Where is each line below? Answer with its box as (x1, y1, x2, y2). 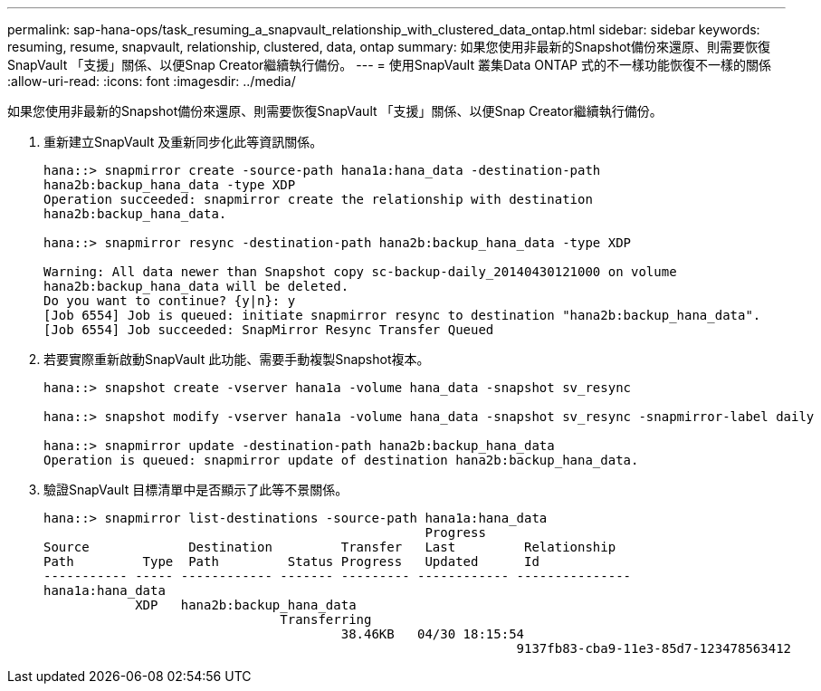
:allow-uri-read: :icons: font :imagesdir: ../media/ (7, 73, 296, 89)
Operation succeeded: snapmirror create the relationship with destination (43, 192, 593, 206)
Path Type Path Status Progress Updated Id (43, 554, 539, 569)
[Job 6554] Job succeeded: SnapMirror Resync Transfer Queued (43, 322, 494, 337)
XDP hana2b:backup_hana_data (135, 598, 357, 612)
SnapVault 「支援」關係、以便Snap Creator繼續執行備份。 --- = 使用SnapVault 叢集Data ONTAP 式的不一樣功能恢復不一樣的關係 (7, 57, 771, 72)
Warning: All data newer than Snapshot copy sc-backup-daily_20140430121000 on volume (43, 264, 677, 279)
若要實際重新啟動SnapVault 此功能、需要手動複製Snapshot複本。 (43, 351, 430, 367)
